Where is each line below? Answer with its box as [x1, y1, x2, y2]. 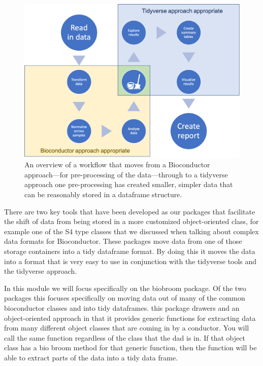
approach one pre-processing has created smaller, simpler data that [24, 179, 233, 190]
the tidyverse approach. [4, 266, 77, 276]
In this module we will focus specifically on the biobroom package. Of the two [4, 282, 246, 293]
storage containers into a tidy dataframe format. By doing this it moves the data [4, 246, 255, 257]
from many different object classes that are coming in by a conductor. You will [4, 322, 249, 333]
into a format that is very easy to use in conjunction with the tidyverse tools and [4, 255, 257, 266]
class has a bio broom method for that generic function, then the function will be [4, 342, 257, 353]
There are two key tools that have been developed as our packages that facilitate [4, 206, 255, 216]
